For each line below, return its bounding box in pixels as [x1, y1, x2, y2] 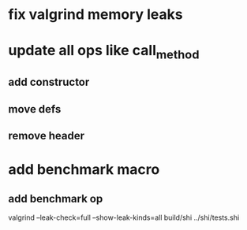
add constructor [8, 76, 90, 89]
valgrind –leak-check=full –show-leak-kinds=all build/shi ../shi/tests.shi [8, 213, 240, 222]
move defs [8, 102, 62, 116]
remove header [8, 129, 85, 143]
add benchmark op [8, 191, 103, 206]
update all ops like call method [8, 42, 200, 62]
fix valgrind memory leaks [8, 6, 183, 24]
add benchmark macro [8, 161, 160, 179]
